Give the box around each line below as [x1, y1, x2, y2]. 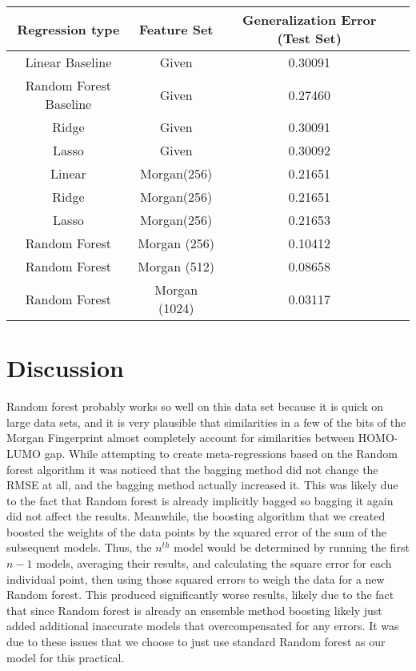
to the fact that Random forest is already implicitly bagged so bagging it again [6, 492, 394, 508]
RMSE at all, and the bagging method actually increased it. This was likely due [6, 476, 398, 493]
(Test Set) [277, 29, 342, 47]
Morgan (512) [138, 257, 214, 275]
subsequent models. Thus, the [6, 539, 152, 556]
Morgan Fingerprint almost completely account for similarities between [6, 429, 355, 446]
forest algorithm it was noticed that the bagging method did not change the [6, 460, 378, 477]
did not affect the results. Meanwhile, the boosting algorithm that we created [6, 508, 386, 524]
